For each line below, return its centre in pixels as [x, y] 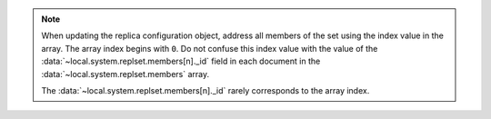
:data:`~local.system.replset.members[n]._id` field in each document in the [181, 61]
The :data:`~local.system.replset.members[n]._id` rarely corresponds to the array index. [205, 90]
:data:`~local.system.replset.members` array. [125, 74]
